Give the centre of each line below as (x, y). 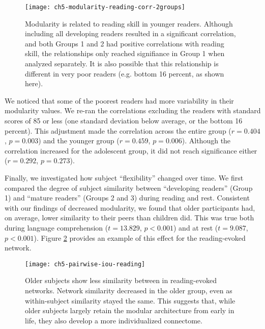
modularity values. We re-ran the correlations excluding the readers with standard (133, 110)
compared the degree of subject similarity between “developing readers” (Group (129, 187)
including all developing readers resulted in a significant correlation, (130, 33)
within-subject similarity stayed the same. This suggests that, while (130, 300)
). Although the (206, 141)
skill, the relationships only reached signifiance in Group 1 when (125, 53)
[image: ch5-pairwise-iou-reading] (85, 264)
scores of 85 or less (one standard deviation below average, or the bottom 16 (124, 120)
